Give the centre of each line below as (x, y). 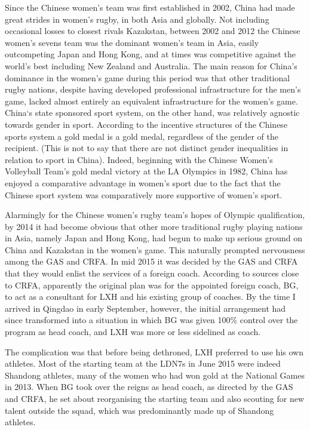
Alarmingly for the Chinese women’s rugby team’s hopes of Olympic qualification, (155, 215)
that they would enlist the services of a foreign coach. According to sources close (152, 273)
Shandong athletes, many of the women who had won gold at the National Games (155, 375)
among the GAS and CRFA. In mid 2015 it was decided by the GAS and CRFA (151, 261)
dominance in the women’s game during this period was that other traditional (148, 77)
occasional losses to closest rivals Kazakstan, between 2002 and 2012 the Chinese (153, 31)
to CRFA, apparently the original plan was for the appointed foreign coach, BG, (152, 285)
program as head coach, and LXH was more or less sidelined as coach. (133, 332)
